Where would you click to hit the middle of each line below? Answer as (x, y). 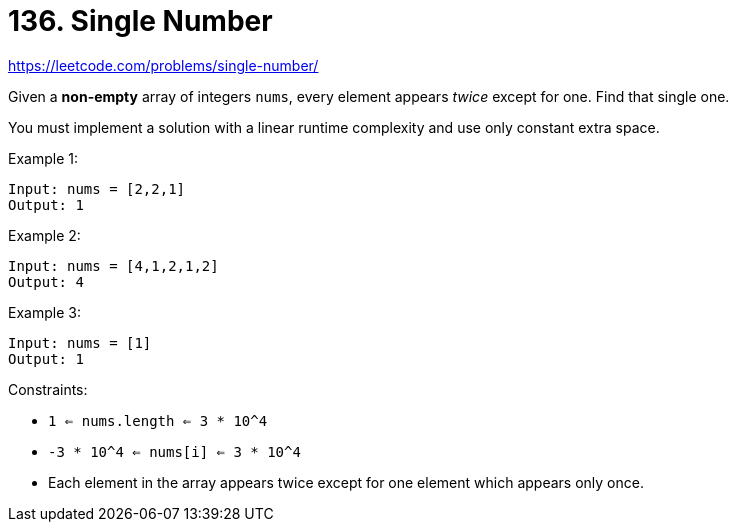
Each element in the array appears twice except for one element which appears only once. (346, 482)
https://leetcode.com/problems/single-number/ (163, 65)
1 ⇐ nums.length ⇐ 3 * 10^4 (158, 420)
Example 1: (43, 158)
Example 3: (44, 312)
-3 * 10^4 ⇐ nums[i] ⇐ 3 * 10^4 (174, 451)
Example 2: (44, 235)
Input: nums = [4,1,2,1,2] (113, 265)
